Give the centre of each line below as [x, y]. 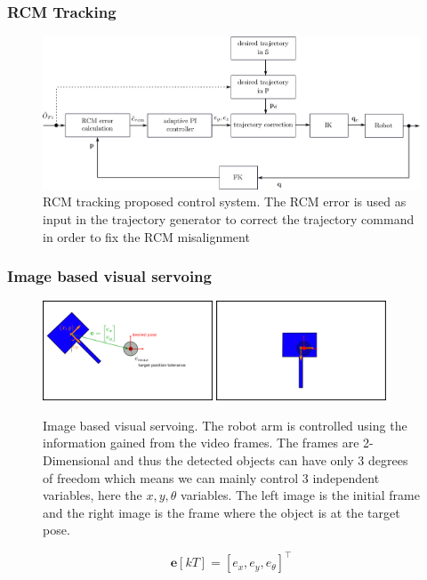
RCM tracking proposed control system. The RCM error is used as [225, 201]
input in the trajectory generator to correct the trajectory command [229, 218]
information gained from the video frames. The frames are [201, 443]
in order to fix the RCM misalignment [146, 236]
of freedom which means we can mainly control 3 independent [211, 477]
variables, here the [93, 495]
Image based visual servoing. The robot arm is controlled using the [225, 425]
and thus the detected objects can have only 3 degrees [261, 459]
